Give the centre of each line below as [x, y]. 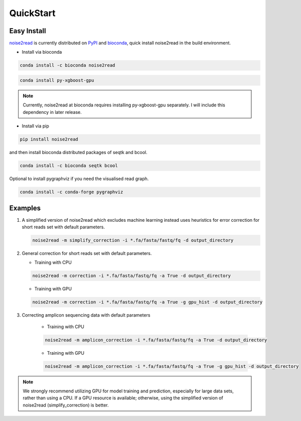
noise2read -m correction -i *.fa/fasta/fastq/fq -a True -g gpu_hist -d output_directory [147, 302]
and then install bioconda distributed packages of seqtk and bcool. [78, 153]
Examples [25, 208]
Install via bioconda [42, 52]
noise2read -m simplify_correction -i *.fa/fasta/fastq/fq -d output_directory [133, 240]
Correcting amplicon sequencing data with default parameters [86, 315]
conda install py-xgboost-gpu [57, 81]
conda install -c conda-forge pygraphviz [71, 192]
